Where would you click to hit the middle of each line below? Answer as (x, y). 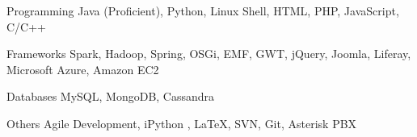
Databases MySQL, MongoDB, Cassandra (111, 96)
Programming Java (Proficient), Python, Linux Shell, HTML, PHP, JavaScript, (203, 10)
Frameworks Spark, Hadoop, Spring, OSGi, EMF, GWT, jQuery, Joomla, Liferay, (209, 54)
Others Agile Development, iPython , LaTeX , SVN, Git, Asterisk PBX (182, 123)
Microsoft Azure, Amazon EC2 (83, 69)
